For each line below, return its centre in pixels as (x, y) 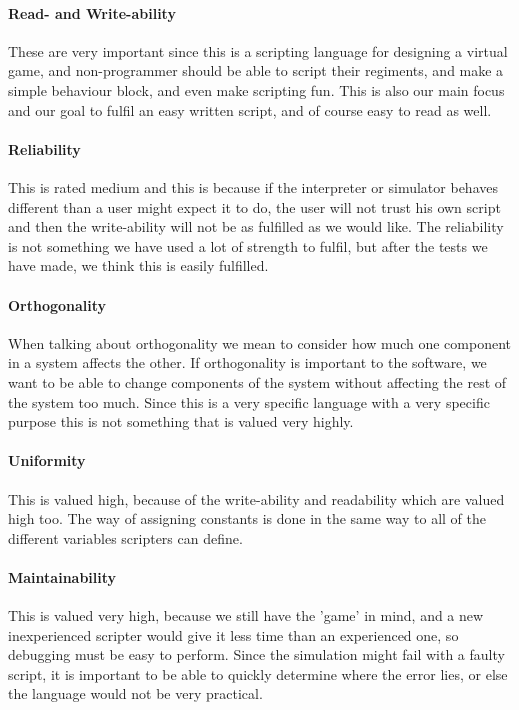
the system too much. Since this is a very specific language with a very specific (249, 401)
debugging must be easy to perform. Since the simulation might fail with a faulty (256, 654)
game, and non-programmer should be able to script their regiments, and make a (256, 70)
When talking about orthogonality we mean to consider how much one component (259, 342)
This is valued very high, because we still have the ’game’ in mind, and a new (246, 615)
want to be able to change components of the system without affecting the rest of (257, 381)
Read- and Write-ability (92, 12)
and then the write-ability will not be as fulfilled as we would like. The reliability (256, 226)
